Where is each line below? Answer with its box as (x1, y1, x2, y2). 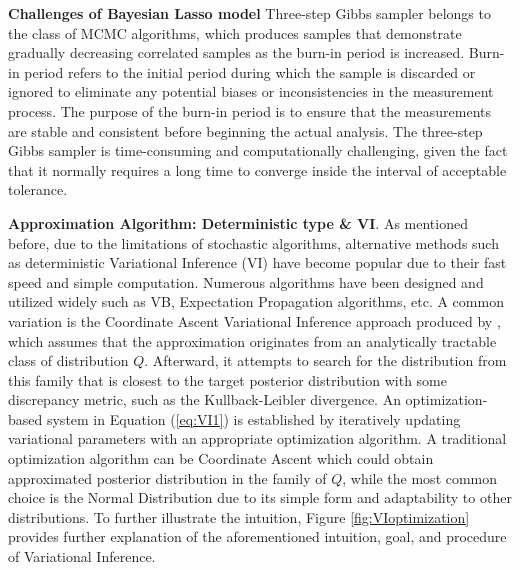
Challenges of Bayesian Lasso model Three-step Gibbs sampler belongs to (8, 3, 491, 23)
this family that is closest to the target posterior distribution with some (8, 369, 447, 390)
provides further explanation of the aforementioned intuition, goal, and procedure (8, 526, 507, 547)
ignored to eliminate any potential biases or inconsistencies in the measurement (8, 81, 494, 102)
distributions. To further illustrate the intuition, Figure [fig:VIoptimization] (8, 506, 470, 527)
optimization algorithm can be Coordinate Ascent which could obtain (8, 448, 434, 469)
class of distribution (8, 350, 129, 371)
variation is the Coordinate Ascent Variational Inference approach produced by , (8, 310, 501, 331)
